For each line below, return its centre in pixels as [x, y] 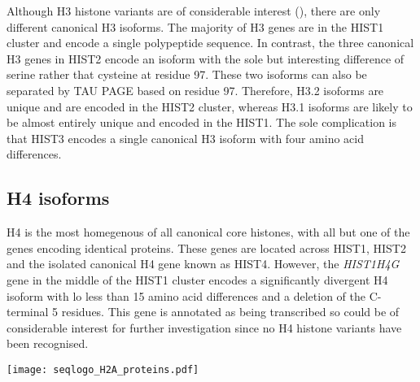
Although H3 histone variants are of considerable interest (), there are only [194, 11]
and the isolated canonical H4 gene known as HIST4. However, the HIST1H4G [203, 264]
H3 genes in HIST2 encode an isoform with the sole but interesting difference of [206, 58]
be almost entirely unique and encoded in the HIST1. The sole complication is [201, 122]
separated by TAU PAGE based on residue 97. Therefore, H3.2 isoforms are [195, 90]
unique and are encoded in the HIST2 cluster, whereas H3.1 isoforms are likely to [210, 106]
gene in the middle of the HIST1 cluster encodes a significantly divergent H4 [197, 279]
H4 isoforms [58, 198]
